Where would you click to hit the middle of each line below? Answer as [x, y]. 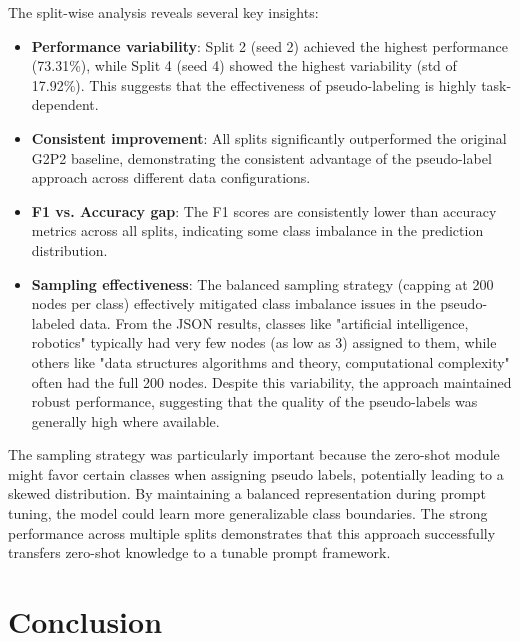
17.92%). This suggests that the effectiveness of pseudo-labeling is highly [254, 84]
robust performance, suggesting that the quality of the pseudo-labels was [254, 401]
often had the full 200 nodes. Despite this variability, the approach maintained [271, 381]
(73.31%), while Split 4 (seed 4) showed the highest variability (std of [244, 65]
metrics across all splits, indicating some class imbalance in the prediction [257, 230]
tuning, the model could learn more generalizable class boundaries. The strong [248, 513]
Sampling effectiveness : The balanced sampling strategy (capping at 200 [262, 283]
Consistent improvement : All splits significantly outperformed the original [269, 137]
